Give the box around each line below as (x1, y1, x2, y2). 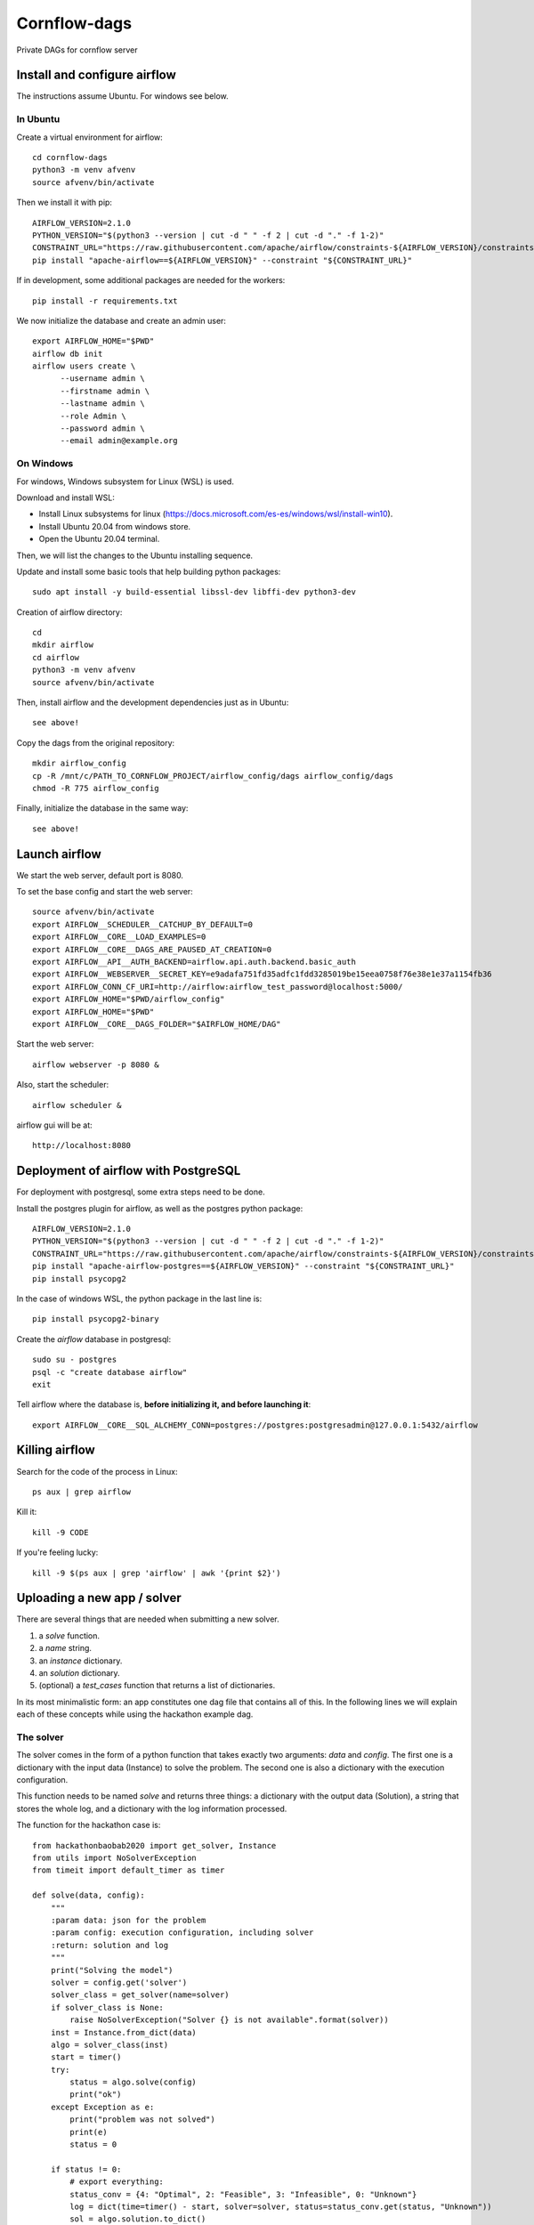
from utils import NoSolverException (32, 1853, 198, 1864)
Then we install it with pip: (16, 197, 113, 208)
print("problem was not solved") (69, 2115, 215, 2124)
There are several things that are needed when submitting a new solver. (16, 1614, 279, 1624)
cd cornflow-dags (32, 152, 108, 162)
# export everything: (69, 2177, 165, 2187)
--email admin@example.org (60, 436, 178, 446)
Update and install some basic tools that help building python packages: (16, 566, 281, 577)
